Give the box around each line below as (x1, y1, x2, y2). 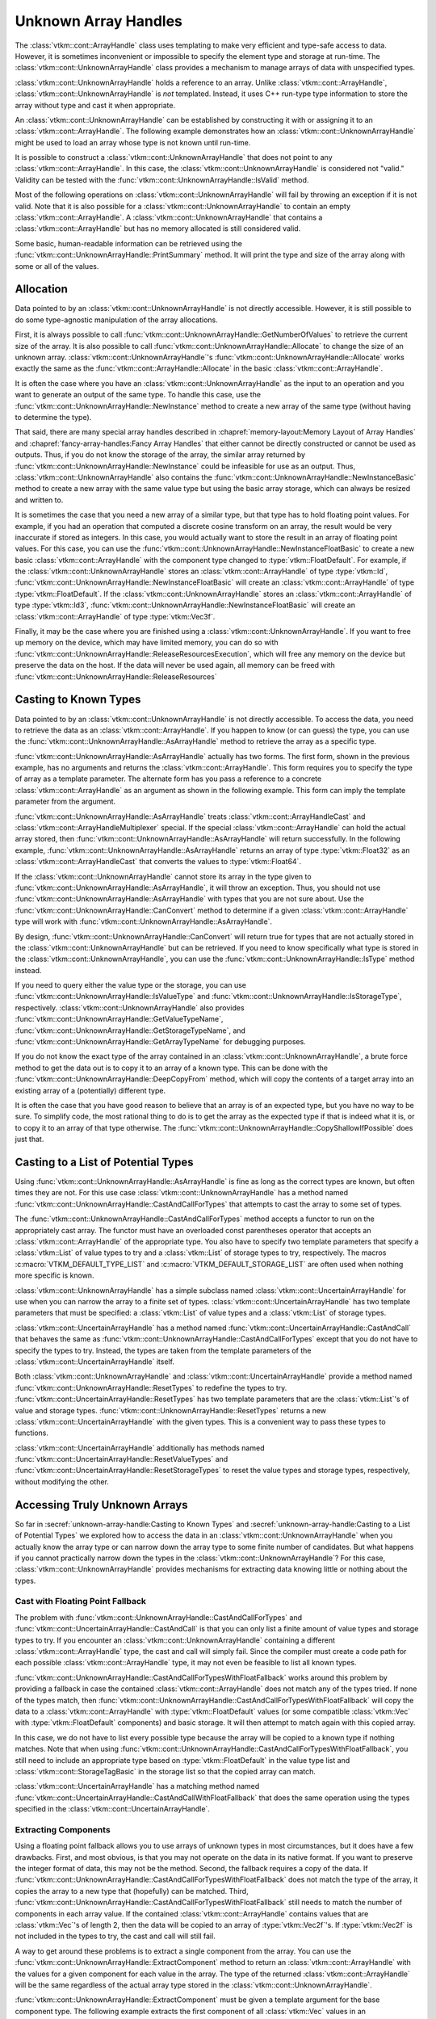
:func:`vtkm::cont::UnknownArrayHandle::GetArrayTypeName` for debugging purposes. (15, 1037, 306, 1047)
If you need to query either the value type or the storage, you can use (15, 980, 246, 990)
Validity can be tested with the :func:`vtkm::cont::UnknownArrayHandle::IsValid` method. (15, 174, 309, 185)
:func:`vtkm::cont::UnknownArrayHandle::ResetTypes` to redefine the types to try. (15, 1383, 287, 1392)
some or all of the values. (15, 261, 99, 271)
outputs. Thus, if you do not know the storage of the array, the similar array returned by (15, 450, 306, 460)
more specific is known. (15, 1270, 94, 1280)
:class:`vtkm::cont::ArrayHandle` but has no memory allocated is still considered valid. (15, 224, 301, 233)
